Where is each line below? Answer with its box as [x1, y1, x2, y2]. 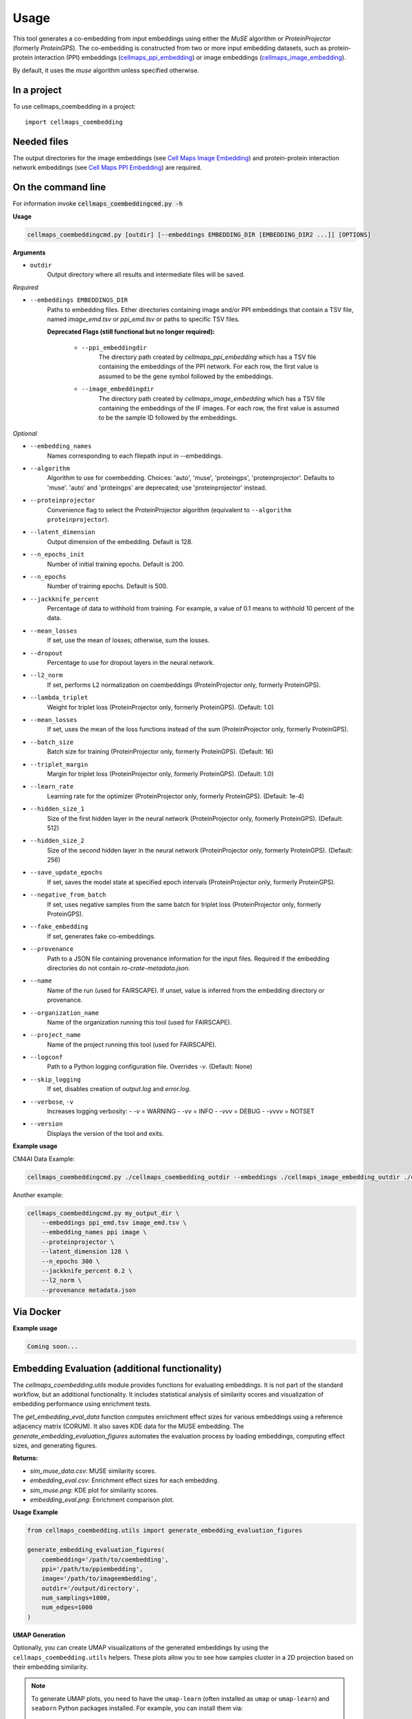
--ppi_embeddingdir [81, 344, 147, 351]
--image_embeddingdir [81, 385, 154, 393]
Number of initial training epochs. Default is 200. [47, 560, 185, 568]
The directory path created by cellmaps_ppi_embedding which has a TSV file [98, 353, 317, 361]
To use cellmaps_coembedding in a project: [12, 102, 136, 110]
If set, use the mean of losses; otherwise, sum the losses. [47, 636, 210, 644]
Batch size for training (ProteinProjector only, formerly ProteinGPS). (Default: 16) [47, 747, 274, 756]
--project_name [30, 1031, 82, 1039]
